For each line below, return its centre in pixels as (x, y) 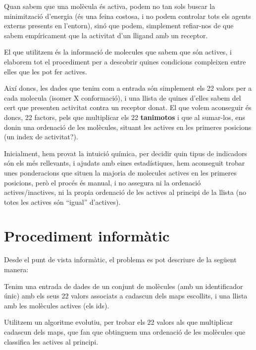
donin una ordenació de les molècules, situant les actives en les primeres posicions (128, 127)
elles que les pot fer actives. (46, 71)
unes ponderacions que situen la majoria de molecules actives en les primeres (120, 172)
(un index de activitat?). (41, 137)
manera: (16, 269)
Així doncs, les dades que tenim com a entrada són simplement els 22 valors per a (128, 88)
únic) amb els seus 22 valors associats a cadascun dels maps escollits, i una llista (126, 296)
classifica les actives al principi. (51, 341)
